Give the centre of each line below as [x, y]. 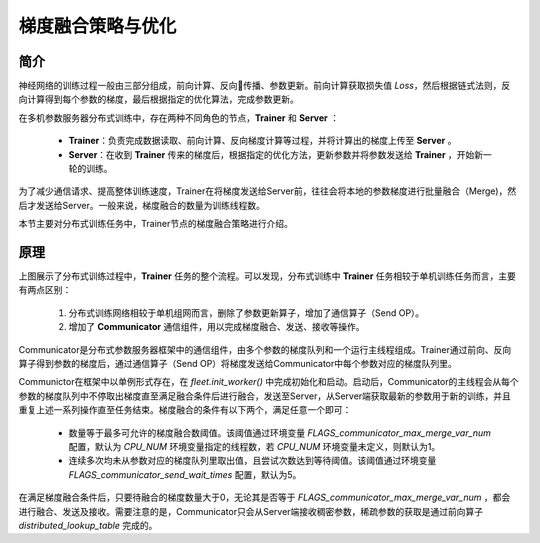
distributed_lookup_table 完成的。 [88, 525]
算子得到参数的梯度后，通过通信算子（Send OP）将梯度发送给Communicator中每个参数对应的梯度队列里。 [237, 364]
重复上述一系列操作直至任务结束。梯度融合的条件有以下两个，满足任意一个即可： [185, 410]
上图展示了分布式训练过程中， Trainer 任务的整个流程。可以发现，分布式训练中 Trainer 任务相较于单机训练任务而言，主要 [267, 276]
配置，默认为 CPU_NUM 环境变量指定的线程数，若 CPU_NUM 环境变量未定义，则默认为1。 [254, 446]
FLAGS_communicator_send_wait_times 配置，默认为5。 [185, 474]
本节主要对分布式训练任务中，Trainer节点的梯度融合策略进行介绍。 [156, 224]
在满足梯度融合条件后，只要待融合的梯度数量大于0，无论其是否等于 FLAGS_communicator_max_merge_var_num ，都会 [264, 497]
